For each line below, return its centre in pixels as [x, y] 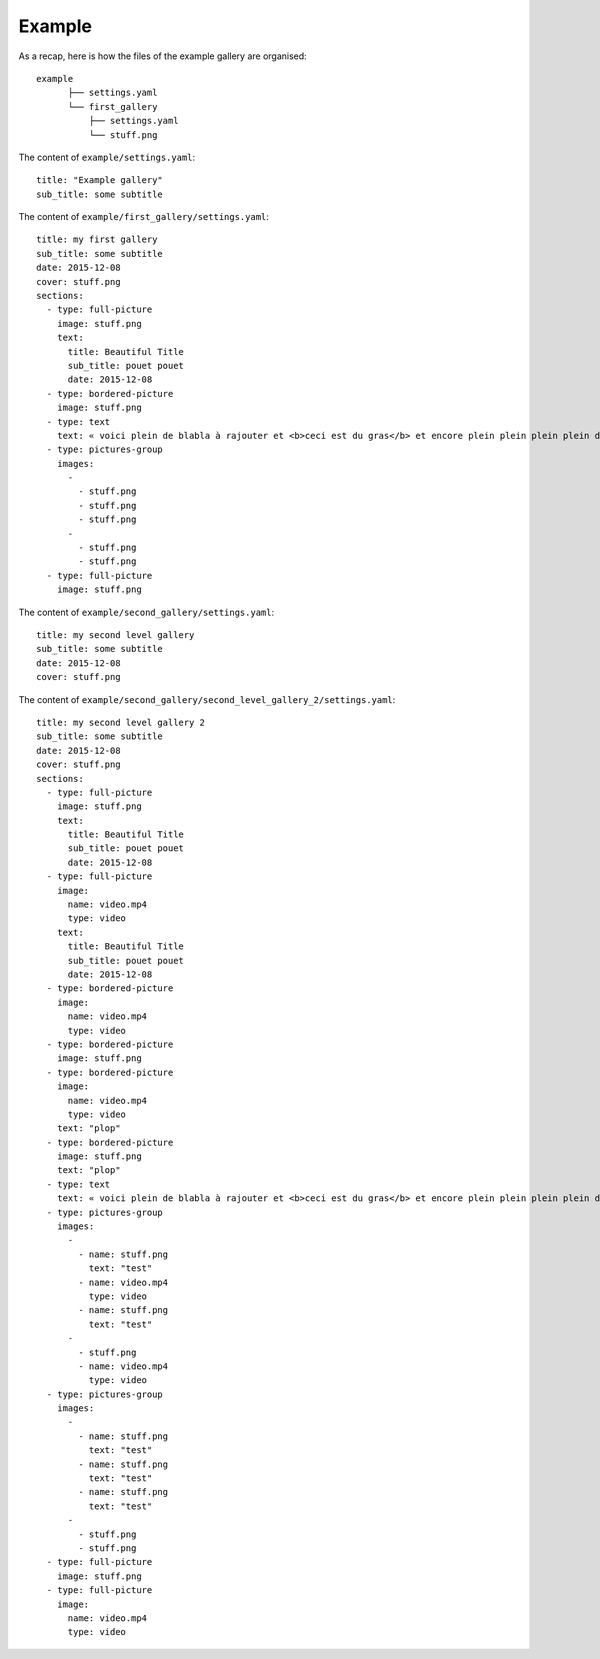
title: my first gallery [97, 239]
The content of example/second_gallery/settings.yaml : [146, 612]
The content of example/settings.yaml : [107, 157]
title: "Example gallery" [100, 180]
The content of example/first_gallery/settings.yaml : [144, 217]
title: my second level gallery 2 [120, 722]
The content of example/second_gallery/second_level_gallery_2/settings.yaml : [207, 699]
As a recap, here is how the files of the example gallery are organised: [162, 56]
